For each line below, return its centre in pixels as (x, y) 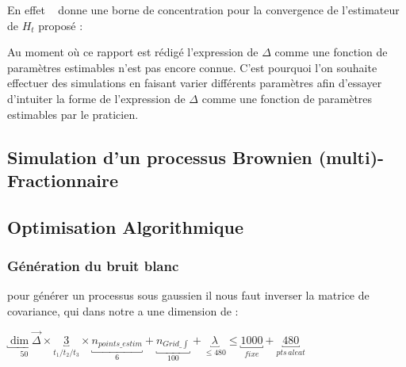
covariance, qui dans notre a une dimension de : (123, 310)
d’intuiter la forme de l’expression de (96, 98)
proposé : (61, 25)
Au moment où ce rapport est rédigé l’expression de (133, 52)
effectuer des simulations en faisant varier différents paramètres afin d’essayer (195, 83)
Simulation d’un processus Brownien (160, 157)
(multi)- (351, 157)
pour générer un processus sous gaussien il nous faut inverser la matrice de (188, 295)
